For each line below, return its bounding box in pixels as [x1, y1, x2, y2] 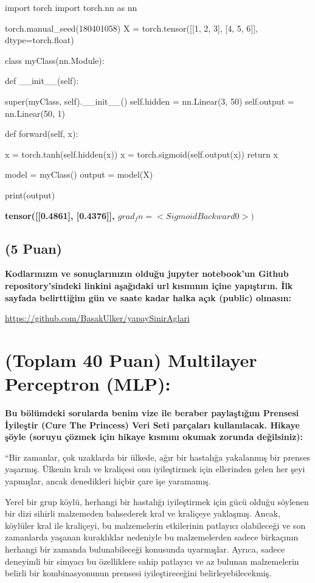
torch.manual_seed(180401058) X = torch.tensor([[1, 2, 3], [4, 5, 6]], [5, 21, 258, 34]
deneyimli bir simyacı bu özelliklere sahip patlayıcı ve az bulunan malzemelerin [5, 554, 299, 567]
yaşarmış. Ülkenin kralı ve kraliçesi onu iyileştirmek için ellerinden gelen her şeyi [5, 463, 305, 475]
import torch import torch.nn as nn [5, 1, 137, 13]
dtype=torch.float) [5, 33, 74, 46]
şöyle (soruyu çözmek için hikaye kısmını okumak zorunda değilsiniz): [5, 430, 303, 443]
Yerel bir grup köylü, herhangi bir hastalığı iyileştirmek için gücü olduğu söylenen [5, 495, 309, 508]
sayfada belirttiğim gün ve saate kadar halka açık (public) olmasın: [5, 291, 291, 304]
